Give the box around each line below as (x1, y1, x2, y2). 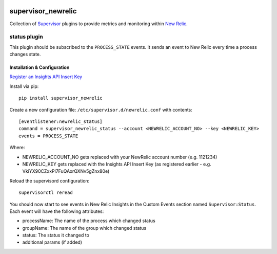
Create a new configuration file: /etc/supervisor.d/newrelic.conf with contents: (9, 106, 192, 113)
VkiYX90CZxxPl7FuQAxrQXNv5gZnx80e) (22, 168, 110, 174)
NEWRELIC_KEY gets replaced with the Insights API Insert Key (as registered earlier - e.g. (22, 161, 211, 167)
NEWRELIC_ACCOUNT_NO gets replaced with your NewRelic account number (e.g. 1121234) (22, 154, 217, 160)
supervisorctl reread (18, 190, 73, 195)
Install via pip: (9, 83, 39, 89)
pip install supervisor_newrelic (18, 95, 103, 101)
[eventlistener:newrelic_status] (18, 119, 103, 124)
